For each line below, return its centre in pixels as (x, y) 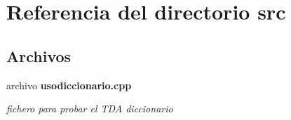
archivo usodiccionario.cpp (69, 85)
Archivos (39, 55)
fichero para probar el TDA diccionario (90, 108)
